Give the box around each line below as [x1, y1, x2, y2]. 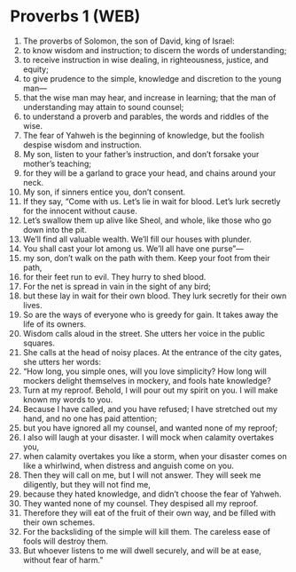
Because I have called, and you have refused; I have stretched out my [22, 403, 278, 414]
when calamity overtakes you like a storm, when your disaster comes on [22, 450, 287, 461]
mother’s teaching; [22, 158, 92, 169]
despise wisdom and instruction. [22, 139, 143, 150]
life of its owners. [22, 318, 87, 330]
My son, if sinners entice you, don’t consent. [22, 187, 186, 197]
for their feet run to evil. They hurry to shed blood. [22, 271, 206, 282]
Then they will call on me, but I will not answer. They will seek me [22, 469, 261, 481]
